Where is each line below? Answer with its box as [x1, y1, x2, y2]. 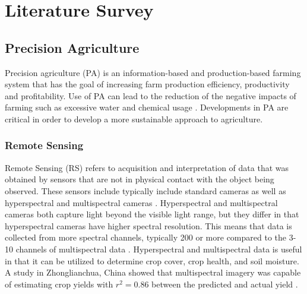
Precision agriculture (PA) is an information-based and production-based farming [5, 66, 301, 78]
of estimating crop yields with [5, 277, 113, 290]
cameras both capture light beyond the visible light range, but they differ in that [5, 208, 299, 220]
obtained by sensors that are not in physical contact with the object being [5, 173, 274, 185]
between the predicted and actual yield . [151, 277, 298, 290]
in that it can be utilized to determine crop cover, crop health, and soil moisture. [5, 254, 299, 267]
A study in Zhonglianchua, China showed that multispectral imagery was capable [5, 266, 301, 279]
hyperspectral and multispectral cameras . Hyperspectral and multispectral [5, 196, 278, 208]
